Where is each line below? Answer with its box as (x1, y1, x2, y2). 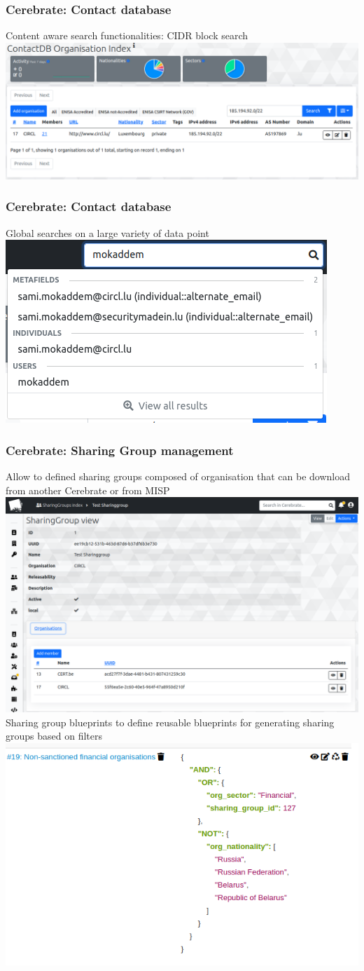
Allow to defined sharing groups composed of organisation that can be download (6, 468, 351, 483)
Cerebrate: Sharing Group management (6, 441, 234, 459)
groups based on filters (6, 728, 102, 743)
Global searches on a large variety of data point (6, 225, 209, 240)
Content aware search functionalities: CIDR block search (6, 28, 248, 43)
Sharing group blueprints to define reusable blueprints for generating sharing (6, 714, 335, 729)
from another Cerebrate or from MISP (6, 482, 170, 497)
